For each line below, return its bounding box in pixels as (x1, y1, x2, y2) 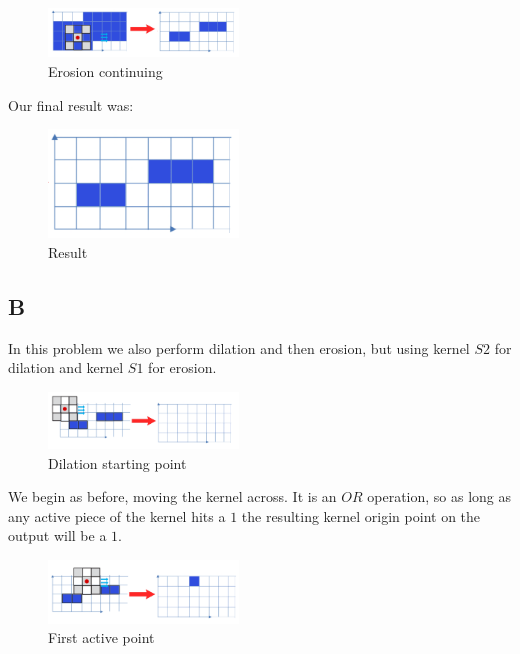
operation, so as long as (367, 486, 512, 507)
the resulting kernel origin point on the (241, 505, 481, 526)
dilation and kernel (8, 357, 124, 378)
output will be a (8, 525, 107, 546)
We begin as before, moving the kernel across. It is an (8, 486, 337, 507)
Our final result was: (8, 94, 134, 115)
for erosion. (148, 357, 217, 378)
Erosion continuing (48, 60, 163, 81)
